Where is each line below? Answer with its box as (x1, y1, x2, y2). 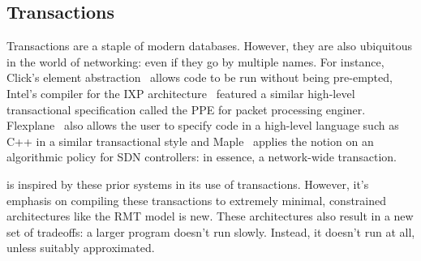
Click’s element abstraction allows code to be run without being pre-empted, (6, 69, 393, 86)
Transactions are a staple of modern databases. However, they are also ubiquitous (6, 37, 413, 54)
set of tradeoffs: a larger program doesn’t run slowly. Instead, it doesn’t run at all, (6, 223, 415, 240)
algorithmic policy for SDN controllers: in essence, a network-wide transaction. (6, 148, 397, 165)
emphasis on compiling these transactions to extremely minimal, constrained (6, 191, 387, 208)
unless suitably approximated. (6, 239, 155, 256)
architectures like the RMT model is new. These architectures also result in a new (6, 208, 414, 225)
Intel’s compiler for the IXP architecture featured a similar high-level (6, 84, 355, 101)
